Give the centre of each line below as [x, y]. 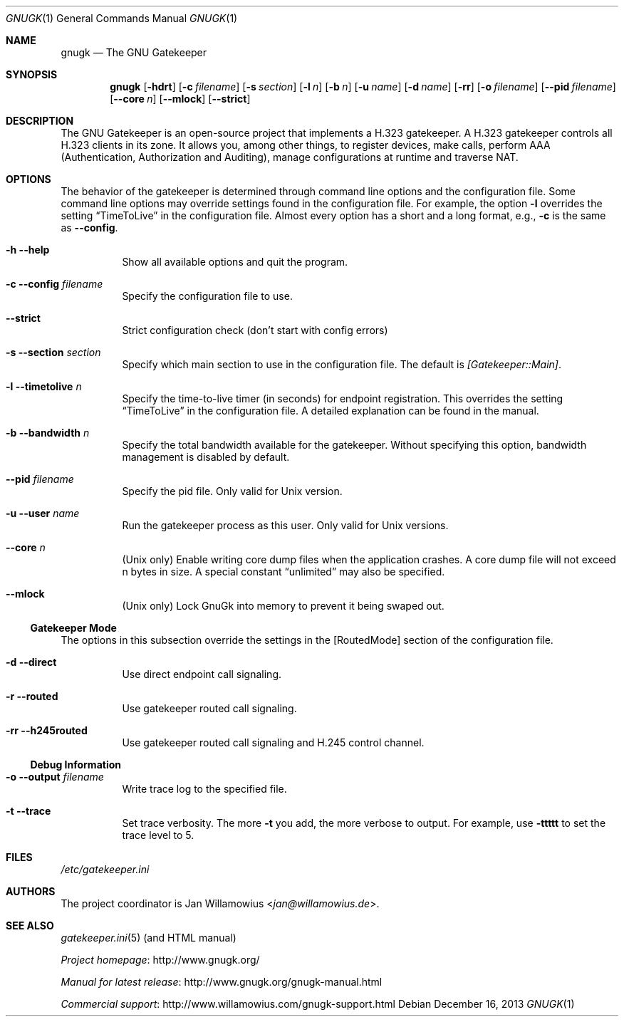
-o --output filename [55, 777]
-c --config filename [54, 284]
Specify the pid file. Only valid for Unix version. [232, 491]
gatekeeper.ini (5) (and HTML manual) [149, 938]
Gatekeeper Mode [73, 628]
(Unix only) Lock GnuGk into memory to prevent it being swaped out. [283, 606]
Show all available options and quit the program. [235, 262]
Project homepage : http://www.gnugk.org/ [160, 960]
